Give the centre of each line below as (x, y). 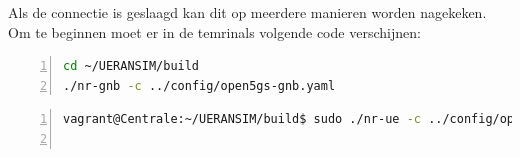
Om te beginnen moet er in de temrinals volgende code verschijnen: (214, 31)
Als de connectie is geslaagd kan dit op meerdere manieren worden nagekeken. (247, 12)
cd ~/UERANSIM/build (131, 66)
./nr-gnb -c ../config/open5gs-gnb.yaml (199, 85)
